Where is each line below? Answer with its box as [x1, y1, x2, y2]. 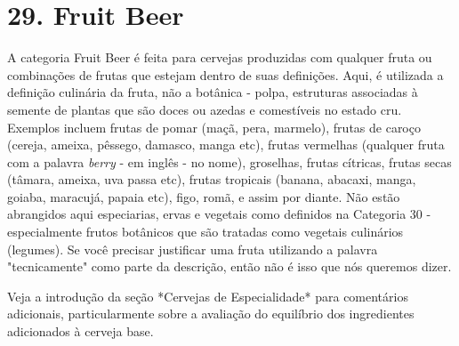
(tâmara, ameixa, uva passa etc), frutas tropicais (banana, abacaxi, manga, [7, 170, 416, 189]
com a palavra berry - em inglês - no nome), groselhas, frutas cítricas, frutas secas [7, 152, 452, 171]
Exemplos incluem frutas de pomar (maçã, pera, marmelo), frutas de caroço [7, 117, 421, 136]
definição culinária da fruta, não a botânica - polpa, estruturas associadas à [7, 83, 418, 101]
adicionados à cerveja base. [7, 322, 154, 341]
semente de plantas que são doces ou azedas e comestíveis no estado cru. [7, 100, 402, 118]
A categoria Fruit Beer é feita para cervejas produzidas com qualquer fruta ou [7, 48, 432, 67]
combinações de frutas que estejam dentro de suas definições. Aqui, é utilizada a [7, 65, 444, 84]
